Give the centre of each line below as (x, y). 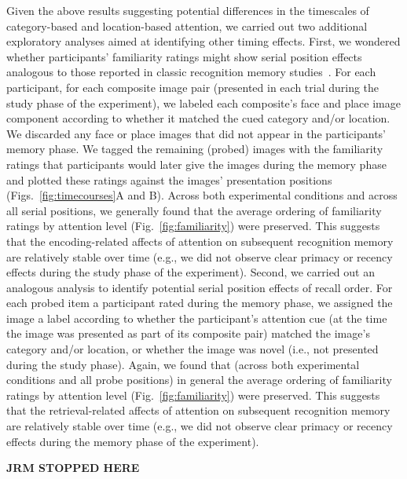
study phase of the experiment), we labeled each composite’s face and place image (203, 102)
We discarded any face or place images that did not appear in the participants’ (196, 133)
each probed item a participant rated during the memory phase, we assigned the (200, 303)
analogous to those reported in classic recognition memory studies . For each (191, 72)
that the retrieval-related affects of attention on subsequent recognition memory (198, 410)
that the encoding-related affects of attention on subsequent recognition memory (200, 241)
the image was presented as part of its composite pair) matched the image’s (188, 333)
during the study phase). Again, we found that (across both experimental (183, 364)
